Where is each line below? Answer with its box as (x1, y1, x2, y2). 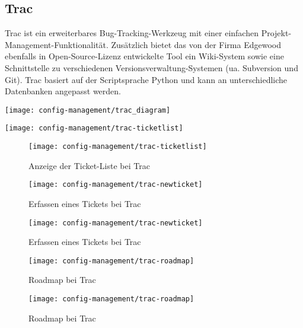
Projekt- (261, 27, 292, 39)
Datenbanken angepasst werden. (5, 85, 121, 97)
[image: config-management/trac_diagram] (5, 106, 171, 114)
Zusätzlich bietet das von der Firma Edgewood (111, 38, 281, 50)
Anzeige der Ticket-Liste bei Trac (28, 159, 150, 171)
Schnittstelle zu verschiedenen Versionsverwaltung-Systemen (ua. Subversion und (5, 61, 298, 74)
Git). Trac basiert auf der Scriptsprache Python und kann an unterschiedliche (5, 73, 288, 85)
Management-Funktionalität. (5, 38, 109, 50)
